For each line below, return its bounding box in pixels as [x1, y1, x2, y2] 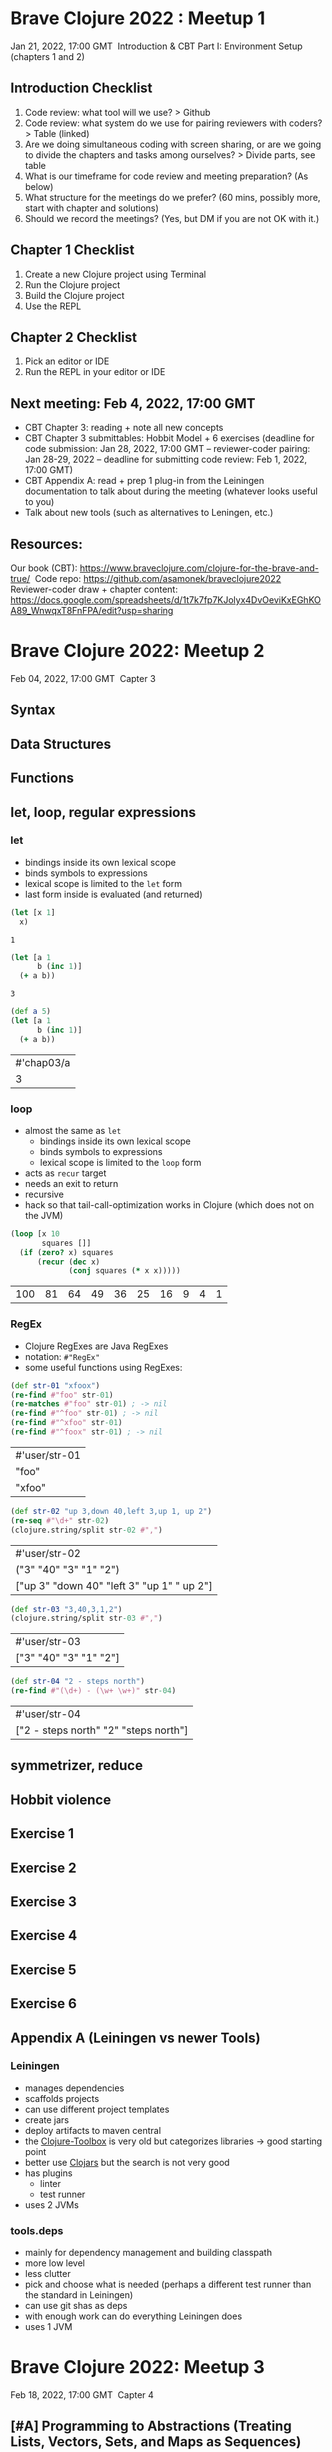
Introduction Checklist [10, 80, 153, 97]
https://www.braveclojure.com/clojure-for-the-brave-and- [79, 562, 320, 574]
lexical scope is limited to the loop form [39, 1156, 202, 1168]
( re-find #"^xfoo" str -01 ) [10, 1418, 123, 1428]
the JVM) [24, 1209, 64, 1221]
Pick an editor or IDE [24, 355, 110, 367]
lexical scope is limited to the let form [24, 877, 183, 889]
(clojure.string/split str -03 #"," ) [10, 1613, 163, 1624]
